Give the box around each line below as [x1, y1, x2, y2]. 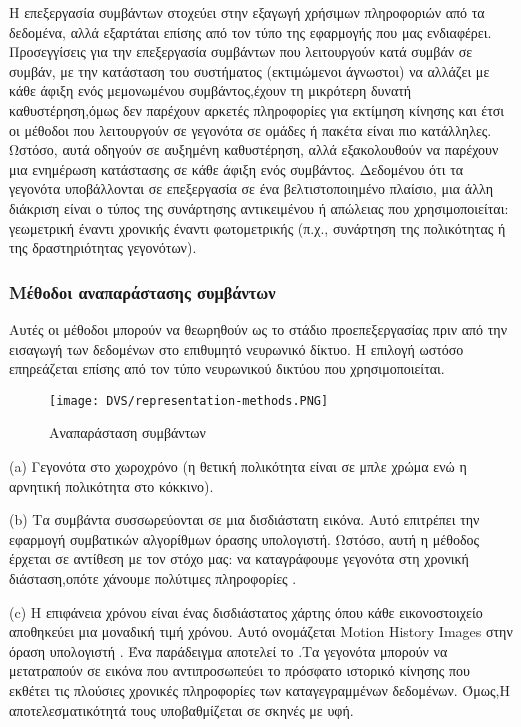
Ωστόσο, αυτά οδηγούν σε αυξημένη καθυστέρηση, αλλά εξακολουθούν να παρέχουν [9, 139, 499, 160]
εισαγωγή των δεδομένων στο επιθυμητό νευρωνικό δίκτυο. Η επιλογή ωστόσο [9, 338, 464, 359]
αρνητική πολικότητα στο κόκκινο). [9, 475, 214, 496]
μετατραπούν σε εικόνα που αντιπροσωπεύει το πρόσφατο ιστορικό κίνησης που [9, 660, 471, 681]
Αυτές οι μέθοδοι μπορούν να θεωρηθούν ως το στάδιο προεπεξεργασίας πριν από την [9, 318, 507, 339]
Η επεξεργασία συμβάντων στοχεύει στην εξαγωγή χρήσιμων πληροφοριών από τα [9, 2, 485, 22]
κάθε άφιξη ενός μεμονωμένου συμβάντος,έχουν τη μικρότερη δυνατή [9, 80, 412, 101]
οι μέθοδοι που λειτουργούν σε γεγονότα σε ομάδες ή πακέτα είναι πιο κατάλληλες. [9, 119, 492, 140]
